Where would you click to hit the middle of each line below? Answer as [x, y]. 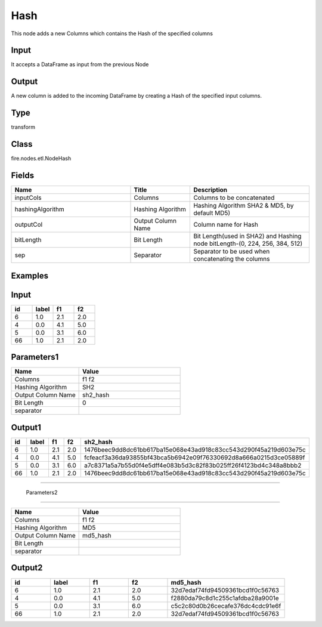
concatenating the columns [232, 259]
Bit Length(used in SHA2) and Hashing [247, 236]
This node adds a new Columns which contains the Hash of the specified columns [112, 33]
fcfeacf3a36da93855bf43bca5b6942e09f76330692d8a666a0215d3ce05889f [195, 458]
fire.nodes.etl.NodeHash [41, 159]
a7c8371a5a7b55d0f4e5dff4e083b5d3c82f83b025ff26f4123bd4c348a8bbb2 [193, 465]
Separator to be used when [232, 252]
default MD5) [212, 213]
